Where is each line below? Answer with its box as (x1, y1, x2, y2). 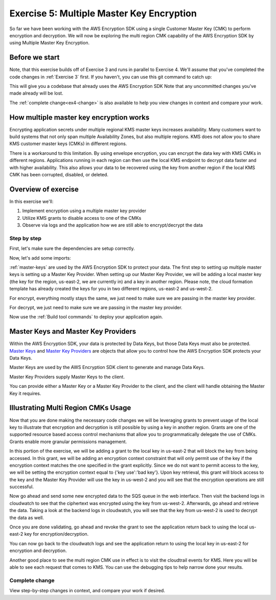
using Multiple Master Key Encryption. (9, 40, 89, 46)
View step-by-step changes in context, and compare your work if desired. (9, 588, 166, 594)
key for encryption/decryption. (24, 531, 89, 537)
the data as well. (9, 514, 44, 521)
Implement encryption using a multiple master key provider (22, 207, 147, 214)
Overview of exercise (9, 184, 79, 194)
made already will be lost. (9, 90, 63, 97)
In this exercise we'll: (9, 198, 54, 204)
